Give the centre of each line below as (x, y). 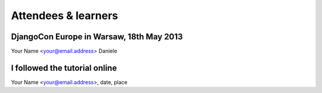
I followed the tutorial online (64, 68)
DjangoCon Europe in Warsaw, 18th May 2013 (97, 37)
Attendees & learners (65, 15)
